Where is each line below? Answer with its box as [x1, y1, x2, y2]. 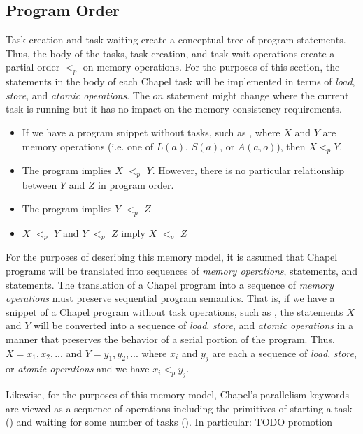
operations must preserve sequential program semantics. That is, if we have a [6, 291, 335, 305]
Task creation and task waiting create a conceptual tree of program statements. [6, 32, 346, 47]
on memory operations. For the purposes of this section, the [83, 59, 340, 74]
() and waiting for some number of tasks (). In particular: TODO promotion [6, 414, 332, 429]
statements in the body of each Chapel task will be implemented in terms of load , [6, 74, 355, 89]
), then [276, 138, 306, 153]
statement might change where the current [166, 87, 349, 102]
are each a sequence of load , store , [212, 345, 357, 360]
